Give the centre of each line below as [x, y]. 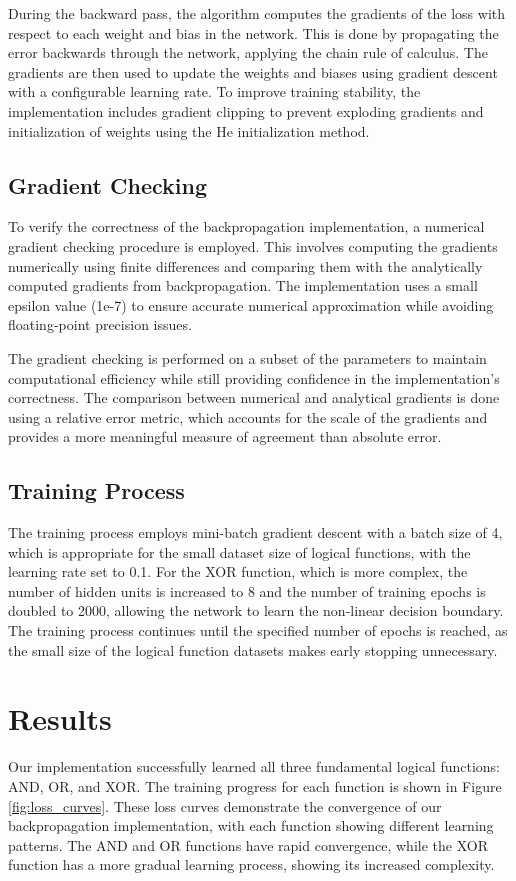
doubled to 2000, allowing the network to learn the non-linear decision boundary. [256, 610]
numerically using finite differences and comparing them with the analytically [245, 265]
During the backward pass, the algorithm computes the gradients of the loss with [257, 13]
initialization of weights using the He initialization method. [189, 130]
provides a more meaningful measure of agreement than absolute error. [225, 436]
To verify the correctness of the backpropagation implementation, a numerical [246, 226]
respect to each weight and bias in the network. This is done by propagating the [253, 32]
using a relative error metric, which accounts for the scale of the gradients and [248, 416]
